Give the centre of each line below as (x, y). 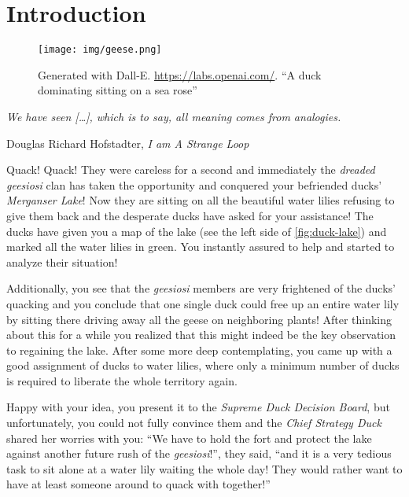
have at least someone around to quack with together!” (138, 484)
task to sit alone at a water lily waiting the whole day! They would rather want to (204, 468)
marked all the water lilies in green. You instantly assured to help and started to (201, 247)
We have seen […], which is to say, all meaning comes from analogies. (174, 116)
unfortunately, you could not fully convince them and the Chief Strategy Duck (194, 423)
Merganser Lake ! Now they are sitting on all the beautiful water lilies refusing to (201, 200)
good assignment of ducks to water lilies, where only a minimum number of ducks (203, 365)
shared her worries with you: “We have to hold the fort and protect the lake (189, 438)
